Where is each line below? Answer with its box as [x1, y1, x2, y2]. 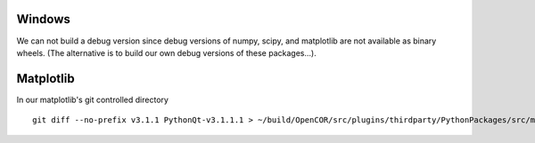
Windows [16, 12, 70, 27]
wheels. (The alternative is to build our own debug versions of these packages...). [16, 47, 317, 58]
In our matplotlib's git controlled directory [16, 94, 169, 105]
